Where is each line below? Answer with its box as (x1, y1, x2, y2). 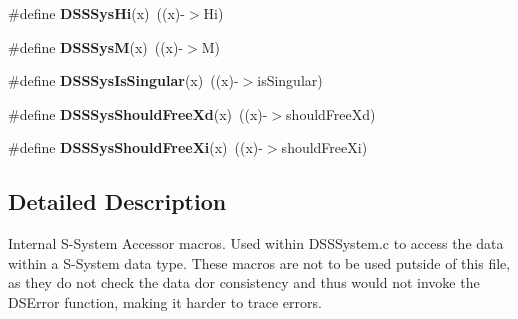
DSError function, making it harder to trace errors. (8, 291, 322, 312)
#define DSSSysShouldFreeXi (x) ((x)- (8, 137, 263, 158)
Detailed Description (8, 186, 227, 217)
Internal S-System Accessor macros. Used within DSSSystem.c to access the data (8, 233, 504, 254)
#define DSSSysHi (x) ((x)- (8, 3, 185, 23)
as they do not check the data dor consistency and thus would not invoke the (8, 272, 480, 293)
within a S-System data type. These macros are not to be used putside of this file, (8, 252, 511, 273)
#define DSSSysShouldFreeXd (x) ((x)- (8, 103, 268, 124)
